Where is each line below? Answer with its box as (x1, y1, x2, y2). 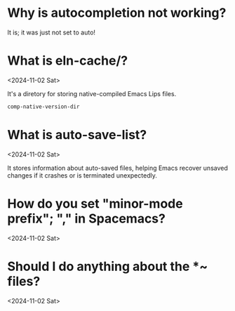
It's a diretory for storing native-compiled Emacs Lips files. (7, 89, 177, 98)
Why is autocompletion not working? (7, 5, 227, 21)
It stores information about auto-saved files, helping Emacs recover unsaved (7, 164, 228, 172)
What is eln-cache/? (7, 53, 128, 69)
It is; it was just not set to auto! (7, 28, 96, 37)
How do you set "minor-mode (7, 195, 184, 211)
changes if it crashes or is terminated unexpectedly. (7, 171, 158, 180)
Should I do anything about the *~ (7, 258, 208, 274)
